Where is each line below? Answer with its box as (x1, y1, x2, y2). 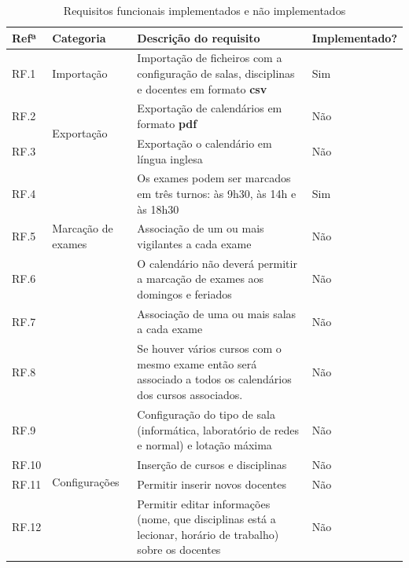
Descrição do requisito (137, 29, 260, 46)
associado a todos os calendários (137, 371, 292, 387)
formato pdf (137, 115, 197, 132)
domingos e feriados (137, 286, 232, 302)
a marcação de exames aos (137, 270, 264, 287)
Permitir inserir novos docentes (137, 475, 286, 492)
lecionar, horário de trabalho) (137, 526, 279, 542)
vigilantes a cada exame (137, 235, 252, 251)
